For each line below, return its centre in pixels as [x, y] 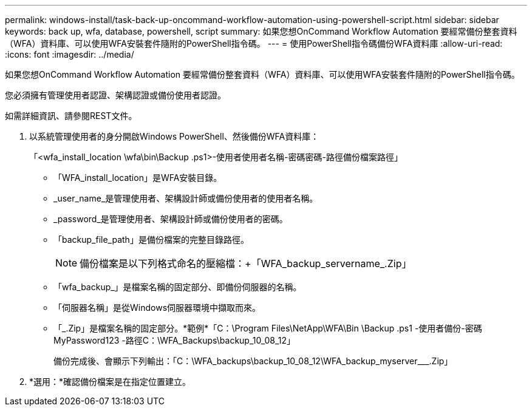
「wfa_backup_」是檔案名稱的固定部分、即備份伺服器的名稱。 [178, 287]
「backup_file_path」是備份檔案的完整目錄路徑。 [151, 239]
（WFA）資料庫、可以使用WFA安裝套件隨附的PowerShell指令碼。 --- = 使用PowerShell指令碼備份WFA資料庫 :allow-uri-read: [254, 43]
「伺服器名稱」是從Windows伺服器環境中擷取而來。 [157, 307]
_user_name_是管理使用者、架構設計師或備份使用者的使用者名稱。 [186, 198]
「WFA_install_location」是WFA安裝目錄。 [138, 178]
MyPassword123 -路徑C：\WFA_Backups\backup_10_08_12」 [175, 340]
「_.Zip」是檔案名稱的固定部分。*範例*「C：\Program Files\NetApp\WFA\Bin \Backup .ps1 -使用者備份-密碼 [268, 328]
